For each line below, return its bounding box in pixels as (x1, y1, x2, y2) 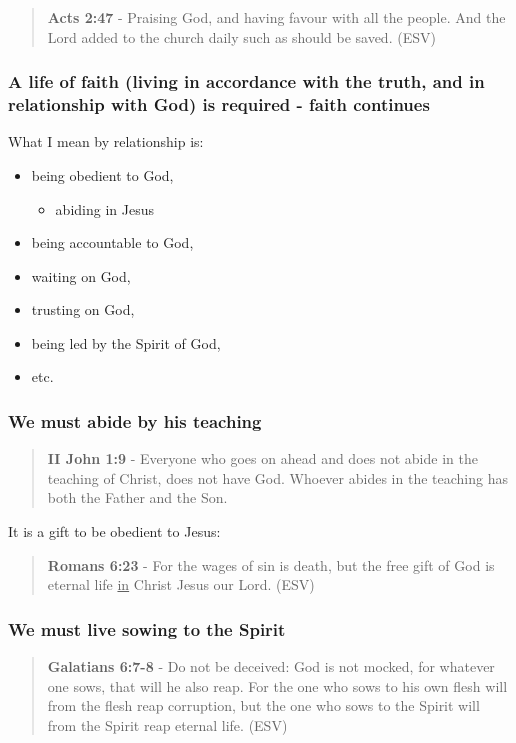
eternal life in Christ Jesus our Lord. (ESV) (47, 574, 315, 595)
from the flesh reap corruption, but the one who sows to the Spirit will (47, 695, 480, 716)
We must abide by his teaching (8, 409, 262, 433)
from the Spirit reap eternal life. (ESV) (47, 714, 288, 735)
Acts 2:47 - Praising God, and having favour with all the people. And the (47, 7, 506, 27)
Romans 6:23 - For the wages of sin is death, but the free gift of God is (47, 554, 495, 575)
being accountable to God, (31, 232, 194, 253)
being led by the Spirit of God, (31, 332, 221, 353)
